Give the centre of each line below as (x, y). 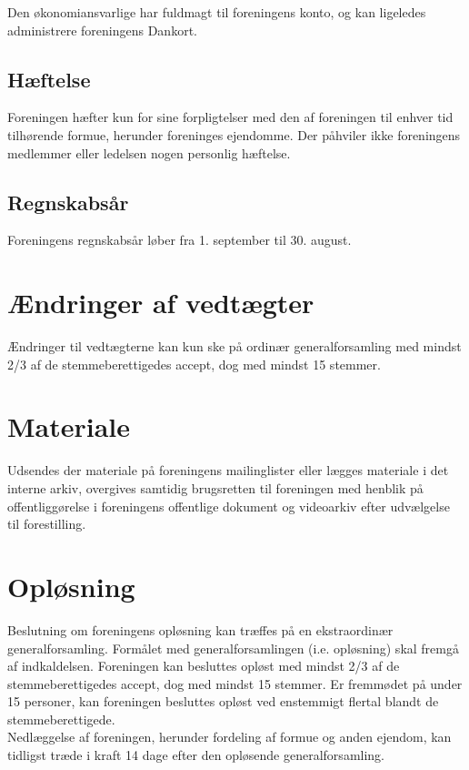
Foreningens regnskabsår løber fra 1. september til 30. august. (180, 240)
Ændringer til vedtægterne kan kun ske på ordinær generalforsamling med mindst (234, 346)
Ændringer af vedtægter (161, 303)
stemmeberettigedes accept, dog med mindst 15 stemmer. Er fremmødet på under (235, 683)
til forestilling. (47, 524)
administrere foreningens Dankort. (102, 30)
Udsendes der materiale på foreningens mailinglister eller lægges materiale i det (228, 470)
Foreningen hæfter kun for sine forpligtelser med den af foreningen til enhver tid (230, 117)
